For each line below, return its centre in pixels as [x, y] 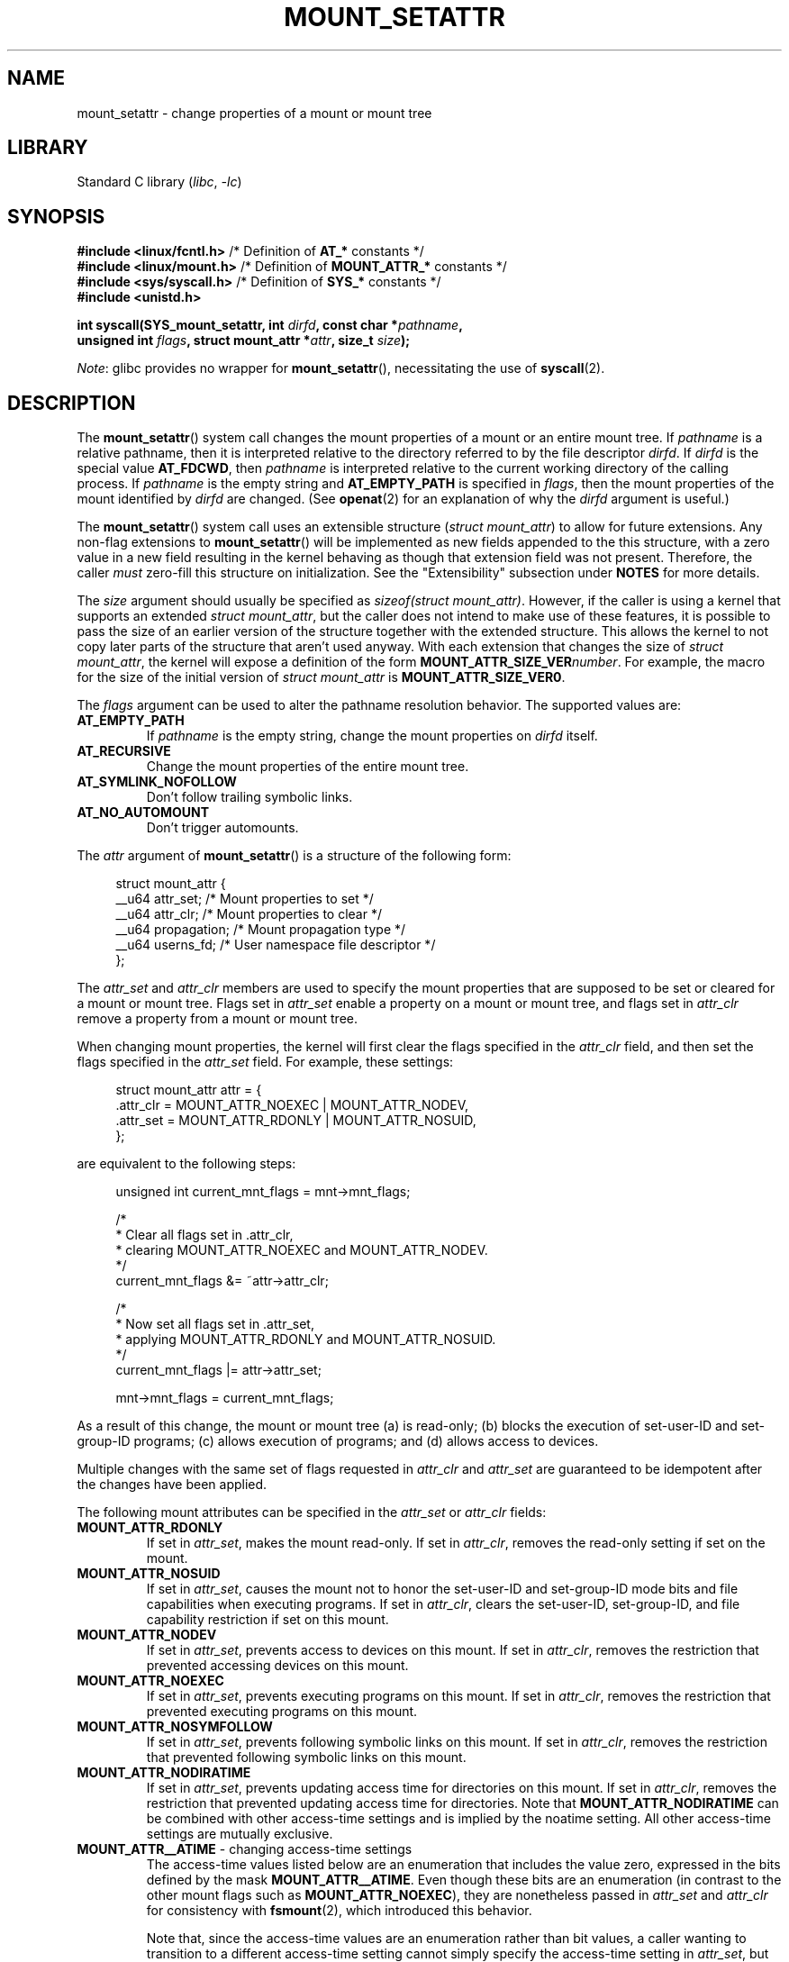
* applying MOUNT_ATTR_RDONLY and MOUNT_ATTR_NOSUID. [306, 1340]
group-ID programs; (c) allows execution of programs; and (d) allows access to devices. [338, 1441]
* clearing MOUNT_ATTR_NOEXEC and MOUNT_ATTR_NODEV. [302, 1250]
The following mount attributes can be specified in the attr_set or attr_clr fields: [312, 1512]
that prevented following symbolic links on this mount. [306, 1758]
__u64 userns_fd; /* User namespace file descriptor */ [276, 945]
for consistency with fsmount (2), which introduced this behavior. [339, 1911]
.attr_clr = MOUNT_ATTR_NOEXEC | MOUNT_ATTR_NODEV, [292, 1105]
